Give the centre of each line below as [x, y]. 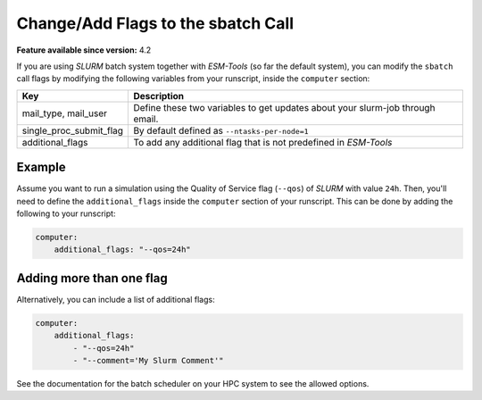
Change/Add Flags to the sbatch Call [155, 23]
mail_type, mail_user [64, 113]
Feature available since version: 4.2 [84, 50]
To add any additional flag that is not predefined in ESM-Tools [263, 142]
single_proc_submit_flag [73, 130]
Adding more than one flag [92, 278]
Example [41, 167]
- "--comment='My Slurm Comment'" [148, 361]
